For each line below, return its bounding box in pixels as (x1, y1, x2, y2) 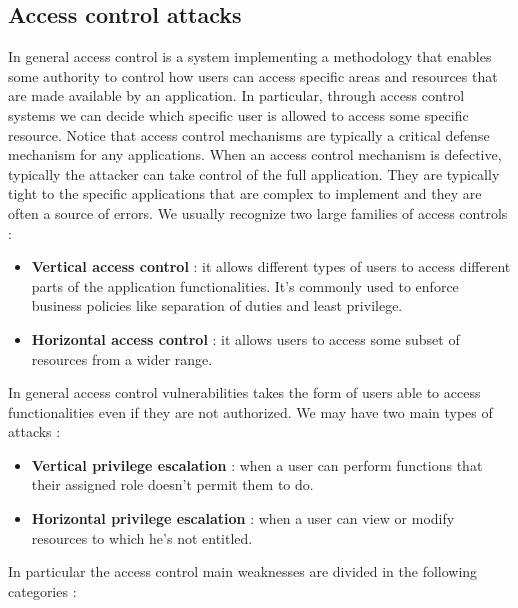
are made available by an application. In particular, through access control (8, 85, 465, 106)
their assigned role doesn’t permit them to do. (31, 474, 314, 495)
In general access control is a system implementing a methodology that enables (8, 46, 492, 67)
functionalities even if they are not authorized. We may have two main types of (8, 401, 493, 422)
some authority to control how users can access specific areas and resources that (8, 65, 498, 86)
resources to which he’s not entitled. (31, 527, 253, 548)
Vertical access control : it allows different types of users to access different (31, 256, 511, 277)
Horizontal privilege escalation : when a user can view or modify (31, 508, 455, 529)
